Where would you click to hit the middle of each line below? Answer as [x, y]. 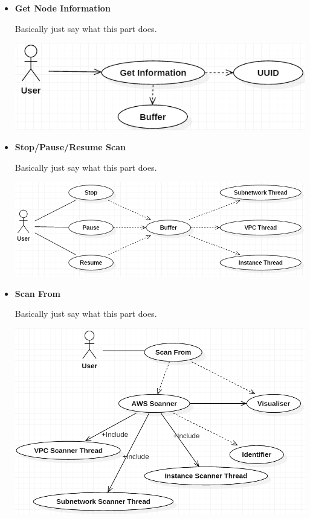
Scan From [37, 293]
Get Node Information [63, 8]
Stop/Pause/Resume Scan [70, 147]
